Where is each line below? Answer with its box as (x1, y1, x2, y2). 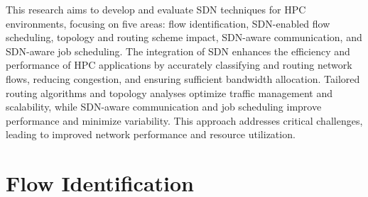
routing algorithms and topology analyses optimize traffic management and (6, 85, 333, 100)
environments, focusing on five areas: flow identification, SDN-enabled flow (6, 16, 330, 30)
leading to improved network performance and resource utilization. (6, 127, 296, 142)
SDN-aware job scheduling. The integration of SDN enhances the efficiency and (6, 43, 350, 58)
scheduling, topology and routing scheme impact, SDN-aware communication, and (6, 30, 362, 45)
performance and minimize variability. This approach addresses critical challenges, (6, 113, 363, 128)
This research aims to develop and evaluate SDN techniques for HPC (6, 2, 306, 16)
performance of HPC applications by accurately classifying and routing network (6, 57, 352, 72)
